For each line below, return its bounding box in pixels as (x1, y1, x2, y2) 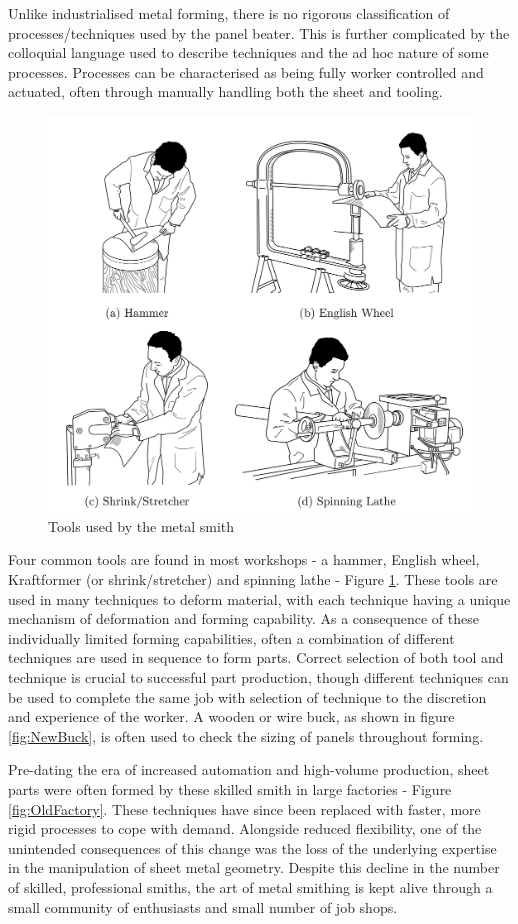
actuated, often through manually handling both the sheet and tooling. (8, 81, 443, 102)
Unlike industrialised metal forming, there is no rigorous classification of (8, 3, 450, 23)
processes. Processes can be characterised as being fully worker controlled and (8, 61, 484, 82)
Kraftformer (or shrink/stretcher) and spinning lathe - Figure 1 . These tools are (8, 569, 498, 589)
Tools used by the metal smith (48, 515, 235, 536)
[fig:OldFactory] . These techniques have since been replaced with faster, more (8, 798, 481, 819)
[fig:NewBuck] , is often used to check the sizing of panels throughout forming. (8, 725, 484, 746)
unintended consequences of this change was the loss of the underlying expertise (8, 837, 497, 858)
